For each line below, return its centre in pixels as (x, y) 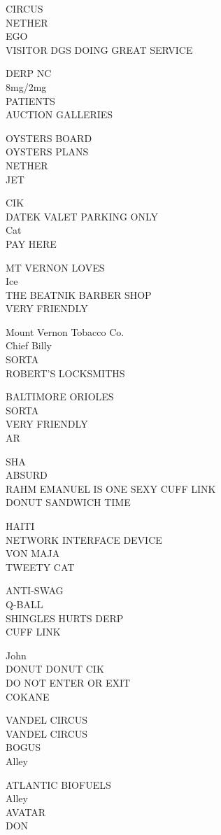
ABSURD (27, 475)
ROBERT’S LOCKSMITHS (65, 373)
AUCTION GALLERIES (59, 114)
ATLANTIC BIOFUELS (58, 784)
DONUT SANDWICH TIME (68, 502)
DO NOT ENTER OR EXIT (68, 682)
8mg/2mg (26, 86)
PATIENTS (30, 100)
